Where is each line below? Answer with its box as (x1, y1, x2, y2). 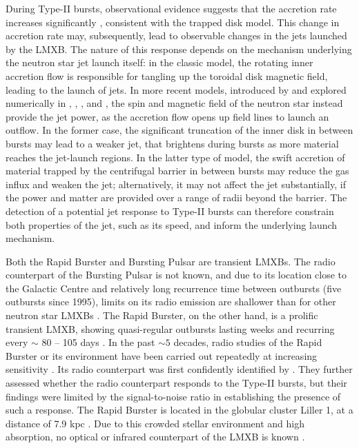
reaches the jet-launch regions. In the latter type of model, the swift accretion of (6, 150, 345, 164)
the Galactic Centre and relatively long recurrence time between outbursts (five (6, 281, 342, 295)
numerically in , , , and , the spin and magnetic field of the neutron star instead (6, 96, 343, 110)
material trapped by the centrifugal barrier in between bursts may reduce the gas (6, 163, 349, 178)
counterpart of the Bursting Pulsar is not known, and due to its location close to (6, 267, 347, 282)
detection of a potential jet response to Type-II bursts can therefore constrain (6, 203, 334, 218)
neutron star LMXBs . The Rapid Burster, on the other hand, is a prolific (6, 308, 318, 323)
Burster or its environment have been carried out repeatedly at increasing (6, 348, 318, 363)
